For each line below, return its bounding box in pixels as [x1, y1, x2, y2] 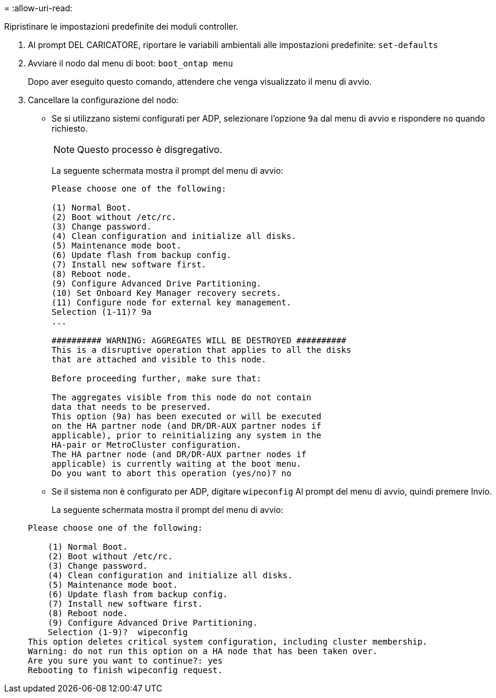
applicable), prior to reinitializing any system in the [52, 431, 322, 440]
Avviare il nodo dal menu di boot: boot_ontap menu [28, 58, 233, 68]
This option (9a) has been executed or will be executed [52, 412, 322, 421]
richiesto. [52, 123, 88, 133]
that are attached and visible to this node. [52, 355, 267, 364]
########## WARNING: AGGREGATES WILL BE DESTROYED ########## [52, 336, 347, 345]
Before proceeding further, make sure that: [52, 374, 262, 383]
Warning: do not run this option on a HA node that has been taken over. [28, 646, 378, 656]
